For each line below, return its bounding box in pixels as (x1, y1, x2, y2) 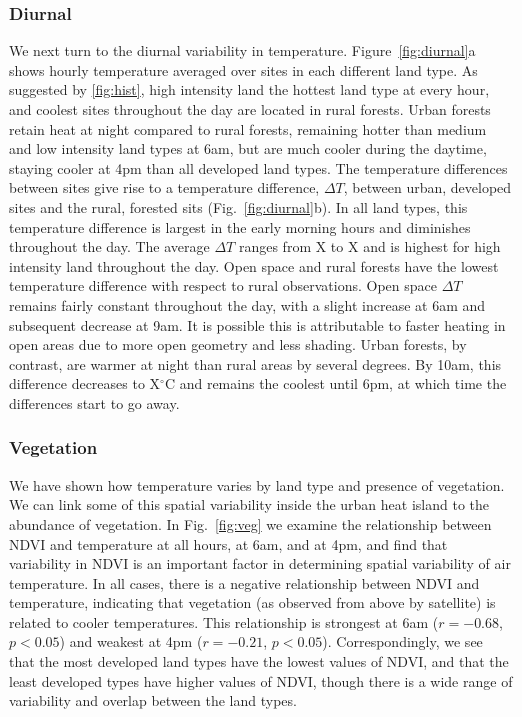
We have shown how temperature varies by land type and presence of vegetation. (9, 474, 505, 495)
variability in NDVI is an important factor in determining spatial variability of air (9, 553, 511, 574)
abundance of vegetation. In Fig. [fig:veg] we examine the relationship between (9, 513, 492, 534)
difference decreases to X (9, 373, 161, 394)
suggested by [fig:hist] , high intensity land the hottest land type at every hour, (9, 79, 490, 100)
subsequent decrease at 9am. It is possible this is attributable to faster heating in (9, 314, 506, 335)
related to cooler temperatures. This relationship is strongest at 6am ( (9, 611, 439, 632)
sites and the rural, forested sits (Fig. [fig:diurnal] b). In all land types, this (9, 196, 468, 217)
